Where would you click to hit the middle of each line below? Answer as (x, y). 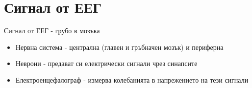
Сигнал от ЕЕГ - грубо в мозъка (52, 31)
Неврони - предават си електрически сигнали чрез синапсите (106, 63)
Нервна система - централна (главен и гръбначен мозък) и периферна (119, 47)
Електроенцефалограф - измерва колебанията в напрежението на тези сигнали (132, 79)
